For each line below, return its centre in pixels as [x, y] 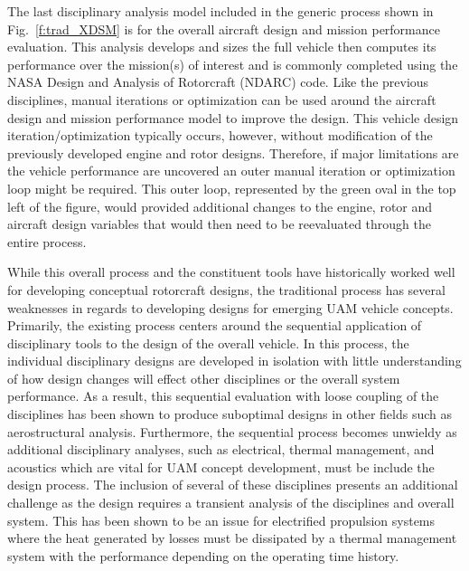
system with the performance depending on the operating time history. [203, 555]
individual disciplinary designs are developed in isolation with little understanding [234, 361]
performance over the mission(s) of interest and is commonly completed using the [233, 64]
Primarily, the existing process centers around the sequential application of [215, 325]
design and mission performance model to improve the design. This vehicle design [233, 117]
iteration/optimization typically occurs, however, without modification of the [220, 135]
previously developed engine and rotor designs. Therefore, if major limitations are [233, 152]
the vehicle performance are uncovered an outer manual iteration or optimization [231, 171]
